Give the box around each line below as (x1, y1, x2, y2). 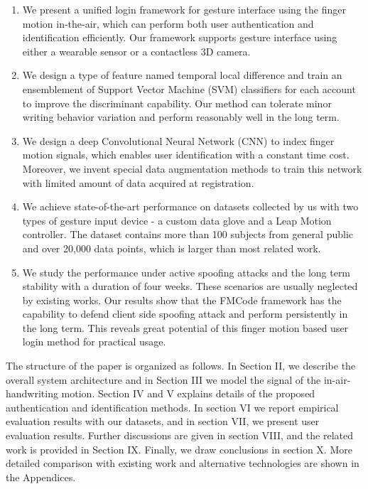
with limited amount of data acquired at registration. (22, 175, 254, 190)
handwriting (6, 386, 58, 401)
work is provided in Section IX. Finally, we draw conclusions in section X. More (6, 441, 352, 456)
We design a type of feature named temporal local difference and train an (22, 68, 342, 82)
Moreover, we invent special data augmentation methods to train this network (22, 161, 362, 176)
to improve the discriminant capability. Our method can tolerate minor (22, 95, 332, 110)
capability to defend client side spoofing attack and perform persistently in (22, 306, 348, 321)
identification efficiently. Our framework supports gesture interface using (22, 30, 337, 45)
